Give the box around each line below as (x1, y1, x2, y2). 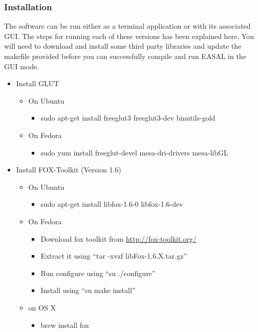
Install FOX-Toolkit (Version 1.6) (16, 164, 121, 175)
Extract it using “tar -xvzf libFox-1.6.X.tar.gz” (40, 250, 187, 261)
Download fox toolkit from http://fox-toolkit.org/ (40, 233, 197, 244)
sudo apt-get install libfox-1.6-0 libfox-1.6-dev (40, 199, 183, 209)
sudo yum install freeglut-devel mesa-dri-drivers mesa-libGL (40, 147, 228, 158)
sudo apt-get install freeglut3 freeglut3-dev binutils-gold (40, 112, 216, 123)
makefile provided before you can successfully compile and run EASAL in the (4, 51, 246, 61)
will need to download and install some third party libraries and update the (4, 41, 242, 51)
